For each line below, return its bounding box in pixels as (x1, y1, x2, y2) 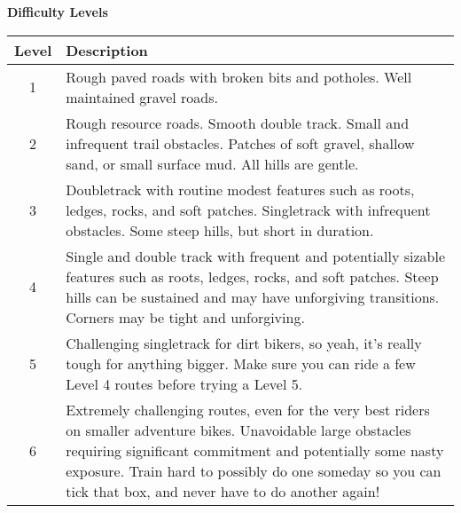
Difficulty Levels (7, 3, 108, 20)
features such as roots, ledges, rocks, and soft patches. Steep (66, 265, 439, 287)
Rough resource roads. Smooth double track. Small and (66, 112, 410, 133)
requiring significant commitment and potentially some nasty (66, 439, 444, 461)
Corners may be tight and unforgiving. (66, 306, 305, 328)
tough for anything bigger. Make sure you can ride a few (66, 352, 416, 374)
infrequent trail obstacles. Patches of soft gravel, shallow (66, 132, 415, 154)
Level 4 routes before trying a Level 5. (66, 373, 303, 394)
